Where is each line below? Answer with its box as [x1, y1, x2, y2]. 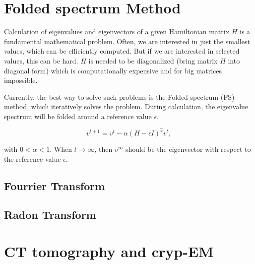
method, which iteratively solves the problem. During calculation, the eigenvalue [4, 101, 249, 112]
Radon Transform [4, 207, 96, 222]
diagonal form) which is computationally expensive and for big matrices [4, 65, 222, 75]
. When [50, 143, 72, 154]
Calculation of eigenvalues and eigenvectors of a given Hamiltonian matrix [4, 26, 230, 37]
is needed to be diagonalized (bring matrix [88, 55, 218, 66]
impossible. [4, 75, 38, 85]
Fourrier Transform [4, 178, 105, 193]
